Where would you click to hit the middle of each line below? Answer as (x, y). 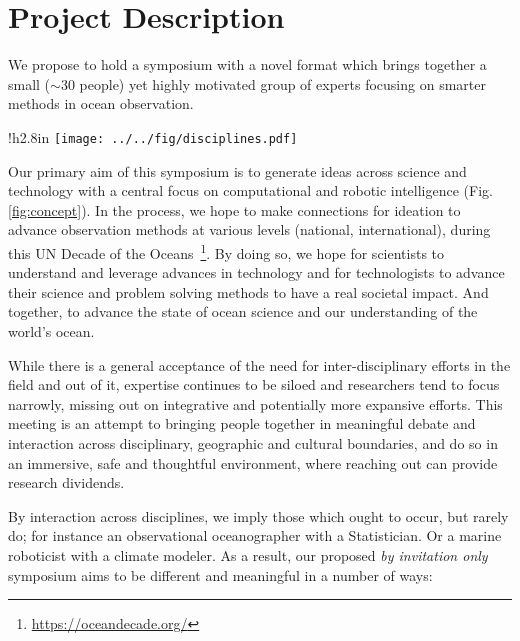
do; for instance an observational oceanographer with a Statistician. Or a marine (255, 535)
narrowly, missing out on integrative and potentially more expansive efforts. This (255, 403)
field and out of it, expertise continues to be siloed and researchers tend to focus (254, 384)
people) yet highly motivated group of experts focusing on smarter (282, 83)
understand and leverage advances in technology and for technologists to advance (256, 272)
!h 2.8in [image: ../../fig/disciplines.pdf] (153, 136)
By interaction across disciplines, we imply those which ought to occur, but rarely (258, 515)
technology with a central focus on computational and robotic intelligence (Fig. (250, 190)
